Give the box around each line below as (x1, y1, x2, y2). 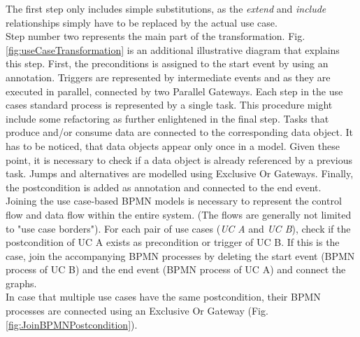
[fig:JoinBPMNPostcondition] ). (6, 317, 138, 331)
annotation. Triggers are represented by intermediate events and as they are (6, 69, 331, 84)
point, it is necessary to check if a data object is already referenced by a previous (6, 152, 352, 167)
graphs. (6, 275, 37, 290)
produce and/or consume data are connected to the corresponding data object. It (6, 125, 353, 139)
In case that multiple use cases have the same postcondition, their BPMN (6, 289, 321, 304)
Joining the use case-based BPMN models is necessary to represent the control (6, 193, 342, 208)
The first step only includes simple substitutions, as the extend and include (6, 1, 326, 15)
